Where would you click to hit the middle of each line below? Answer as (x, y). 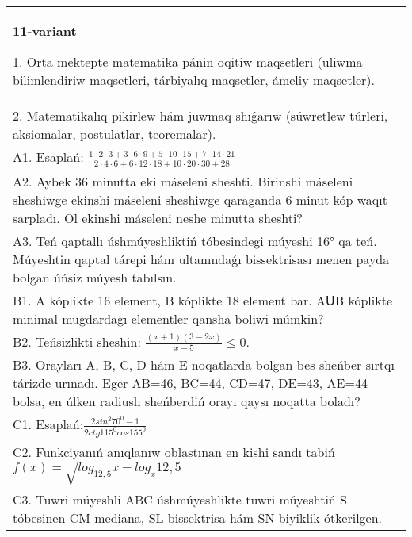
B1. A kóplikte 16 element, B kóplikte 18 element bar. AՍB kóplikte (203, 300)
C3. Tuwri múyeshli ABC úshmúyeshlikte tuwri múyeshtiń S (180, 499)
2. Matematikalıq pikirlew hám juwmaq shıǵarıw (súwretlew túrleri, (200, 115)
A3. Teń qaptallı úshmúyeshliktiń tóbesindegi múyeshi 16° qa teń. (195, 240)
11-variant (45, 31)
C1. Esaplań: (48, 424)
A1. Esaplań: (48, 157)
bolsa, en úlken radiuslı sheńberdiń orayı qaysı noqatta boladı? (187, 401)
